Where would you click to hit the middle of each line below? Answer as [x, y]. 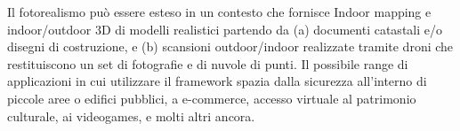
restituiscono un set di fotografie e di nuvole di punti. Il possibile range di [208, 63]
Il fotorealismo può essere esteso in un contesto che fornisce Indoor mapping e [219, 12]
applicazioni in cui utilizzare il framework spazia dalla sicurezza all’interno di [217, 81]
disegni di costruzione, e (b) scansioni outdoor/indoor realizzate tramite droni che [230, 46]
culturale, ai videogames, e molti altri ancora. [131, 116]
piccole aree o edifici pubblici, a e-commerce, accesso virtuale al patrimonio [212, 98]
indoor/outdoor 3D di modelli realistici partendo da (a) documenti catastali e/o [225, 29]
